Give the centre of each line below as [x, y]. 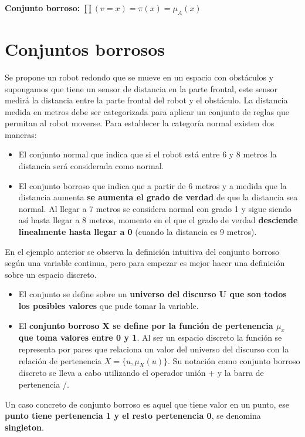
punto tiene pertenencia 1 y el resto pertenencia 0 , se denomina [133, 416]
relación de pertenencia [60, 360]
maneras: [21, 134]
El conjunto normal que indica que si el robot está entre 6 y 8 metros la [148, 154]
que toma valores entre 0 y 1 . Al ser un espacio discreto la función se [150, 337]
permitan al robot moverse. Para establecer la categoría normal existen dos [140, 123]
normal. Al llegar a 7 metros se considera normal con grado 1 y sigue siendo [155, 208]
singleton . [24, 427]
